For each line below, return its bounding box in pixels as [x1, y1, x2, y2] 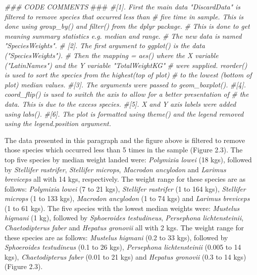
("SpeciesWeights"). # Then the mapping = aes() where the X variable [4, 50, 219, 60]
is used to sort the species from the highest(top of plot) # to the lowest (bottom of [4, 69, 252, 80]
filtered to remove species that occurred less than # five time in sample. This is [4, 11, 244, 21]
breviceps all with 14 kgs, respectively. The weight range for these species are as [4, 174, 246, 184]
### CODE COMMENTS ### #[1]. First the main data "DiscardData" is [4, 1, 241, 11]
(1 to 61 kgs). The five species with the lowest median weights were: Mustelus [4, 203, 240, 213]
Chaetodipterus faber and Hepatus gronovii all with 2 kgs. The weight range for [4, 222, 244, 233]
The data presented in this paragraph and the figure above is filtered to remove [4, 135, 245, 145]
